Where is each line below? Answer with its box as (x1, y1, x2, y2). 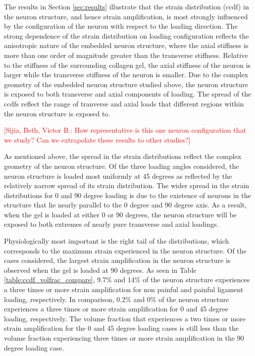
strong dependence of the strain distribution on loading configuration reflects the (4, 30, 249, 41)
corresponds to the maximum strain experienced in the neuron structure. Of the (4, 245, 247, 255)
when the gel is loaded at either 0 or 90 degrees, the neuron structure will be (4, 209, 237, 219)
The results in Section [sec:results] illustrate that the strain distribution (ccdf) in (4, 1, 249, 11)
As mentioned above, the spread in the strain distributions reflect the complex (4, 151, 242, 161)
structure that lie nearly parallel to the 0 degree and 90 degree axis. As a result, (4, 200, 247, 210)
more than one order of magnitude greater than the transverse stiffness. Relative (4, 50, 248, 60)
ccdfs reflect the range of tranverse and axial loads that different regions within (4, 98, 244, 108)
